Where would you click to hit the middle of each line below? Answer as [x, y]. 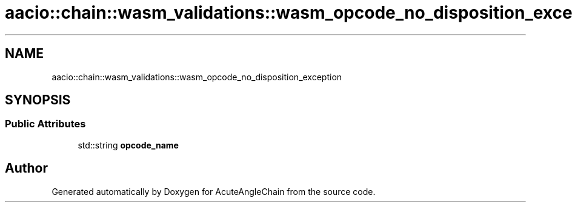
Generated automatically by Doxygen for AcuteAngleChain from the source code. [214, 191]
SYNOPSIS [38, 100]
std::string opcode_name [128, 145]
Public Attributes [45, 124]
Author [26, 168]
